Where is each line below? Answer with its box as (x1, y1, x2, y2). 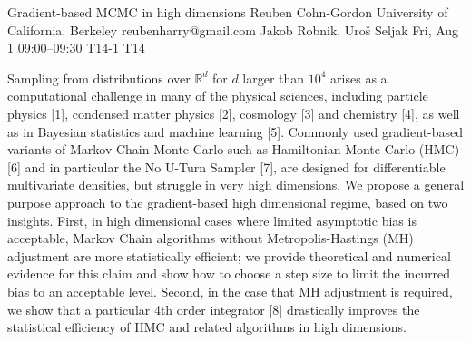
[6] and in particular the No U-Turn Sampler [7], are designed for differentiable (7, 157, 446, 176)
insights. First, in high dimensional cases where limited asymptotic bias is (7, 210, 417, 230)
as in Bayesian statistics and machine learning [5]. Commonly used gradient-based (7, 122, 464, 141)
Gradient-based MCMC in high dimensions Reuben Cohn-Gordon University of (7, 3, 448, 21)
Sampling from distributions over (7, 68, 191, 87)
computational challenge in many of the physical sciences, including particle (7, 86, 428, 105)
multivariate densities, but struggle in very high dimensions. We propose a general (7, 175, 465, 194)
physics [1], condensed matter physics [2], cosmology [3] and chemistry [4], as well (7, 103, 460, 122)
